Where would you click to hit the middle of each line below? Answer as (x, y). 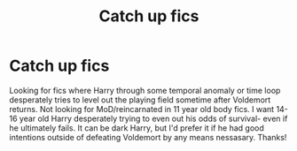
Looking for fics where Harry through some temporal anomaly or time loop (145, 90)
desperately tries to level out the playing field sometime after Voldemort (140, 100)
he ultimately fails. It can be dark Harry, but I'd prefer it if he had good (137, 128)
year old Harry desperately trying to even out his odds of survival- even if (153, 118)
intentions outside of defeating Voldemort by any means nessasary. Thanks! (148, 137)
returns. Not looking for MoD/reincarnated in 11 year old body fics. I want (142, 109)
